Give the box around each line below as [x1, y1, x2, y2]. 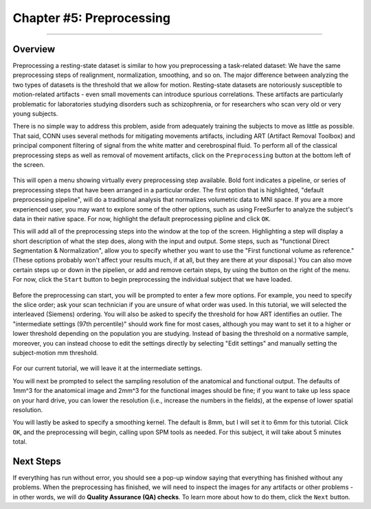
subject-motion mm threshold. [12, 349, 99, 357]
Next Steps [12, 455, 61, 467]
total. [12, 438, 27, 446]
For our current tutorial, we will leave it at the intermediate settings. [12, 364, 203, 372]
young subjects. [12, 110, 58, 118]
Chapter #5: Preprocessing [12, 10, 171, 25]
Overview [12, 43, 56, 55]
